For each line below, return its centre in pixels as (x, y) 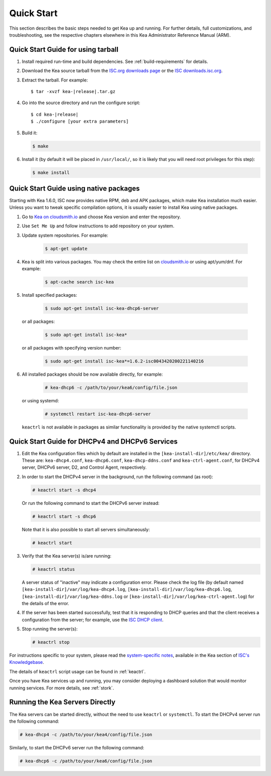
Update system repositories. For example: (65, 235)
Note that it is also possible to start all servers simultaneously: (86, 529)
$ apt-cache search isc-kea (79, 282)
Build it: (30, 133)
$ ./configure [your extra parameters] (80, 121)
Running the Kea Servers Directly (62, 702)
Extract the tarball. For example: (55, 80)
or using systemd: (40, 400)
